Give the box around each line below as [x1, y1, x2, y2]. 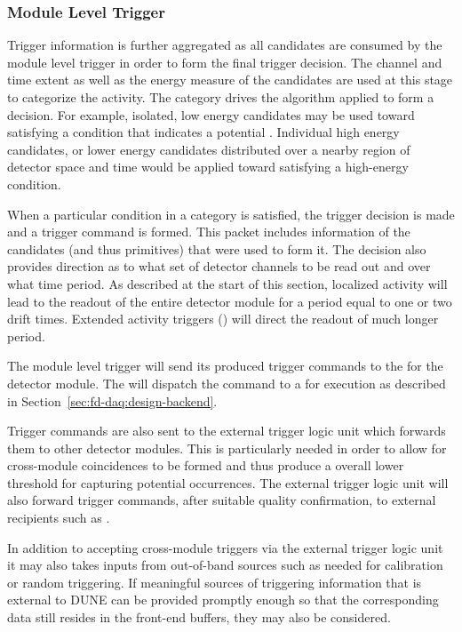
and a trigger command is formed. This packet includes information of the [7, 222, 410, 241]
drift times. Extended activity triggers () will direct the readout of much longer [7, 309, 439, 328]
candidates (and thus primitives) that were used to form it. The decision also [7, 239, 426, 258]
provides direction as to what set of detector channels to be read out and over [7, 257, 431, 276]
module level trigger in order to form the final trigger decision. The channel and [7, 52, 442, 71]
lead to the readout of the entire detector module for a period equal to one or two [7, 292, 452, 310]
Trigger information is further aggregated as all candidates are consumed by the [7, 36, 442, 54]
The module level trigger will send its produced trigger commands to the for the [7, 356, 443, 375]
